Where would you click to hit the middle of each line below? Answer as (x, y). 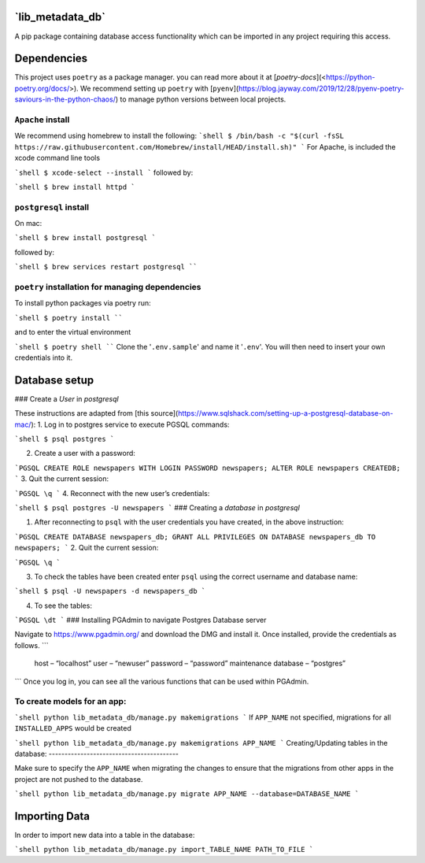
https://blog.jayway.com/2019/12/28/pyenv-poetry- (321, 88)
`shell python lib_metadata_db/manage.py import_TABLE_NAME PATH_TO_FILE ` (164, 850)
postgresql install (52, 207)
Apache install (42, 120)
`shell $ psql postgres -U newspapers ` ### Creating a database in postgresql (157, 507)
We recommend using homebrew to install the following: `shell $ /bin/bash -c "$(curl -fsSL (179, 136)
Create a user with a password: (85, 454)
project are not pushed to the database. (79, 779)
